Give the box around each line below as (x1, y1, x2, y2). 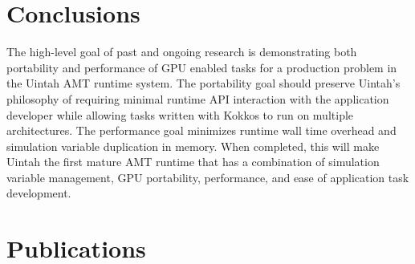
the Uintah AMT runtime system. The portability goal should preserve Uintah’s (6, 75, 401, 91)
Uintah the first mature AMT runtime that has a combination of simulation (6, 153, 380, 170)
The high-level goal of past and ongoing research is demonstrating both (6, 43, 357, 60)
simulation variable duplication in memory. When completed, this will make (6, 137, 380, 154)
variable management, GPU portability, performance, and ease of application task (6, 169, 409, 185)
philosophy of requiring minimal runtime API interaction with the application (6, 90, 389, 107)
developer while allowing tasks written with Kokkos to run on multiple (6, 106, 354, 123)
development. (6, 185, 71, 201)
